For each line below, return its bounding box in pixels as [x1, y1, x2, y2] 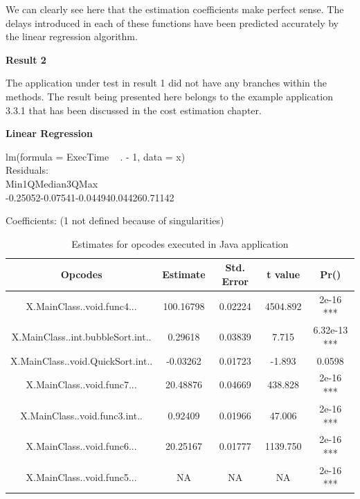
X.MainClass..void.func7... [26, 377, 137, 392]
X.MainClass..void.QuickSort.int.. [10, 353, 153, 368]
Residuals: [6, 163, 48, 177]
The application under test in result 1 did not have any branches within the [6, 75, 327, 90]
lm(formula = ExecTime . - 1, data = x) [6, 149, 186, 163]
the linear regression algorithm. [6, 29, 138, 44]
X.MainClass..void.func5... [26, 469, 137, 484]
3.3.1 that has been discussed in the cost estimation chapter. [6, 102, 262, 117]
